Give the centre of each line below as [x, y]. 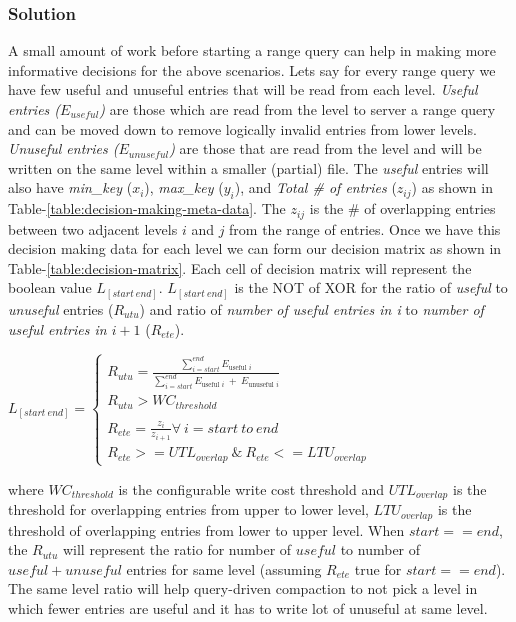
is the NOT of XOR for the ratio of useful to [371, 287]
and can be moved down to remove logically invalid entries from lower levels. [242, 128]
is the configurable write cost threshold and [251, 488]
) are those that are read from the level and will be [325, 148]
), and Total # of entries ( [315, 187]
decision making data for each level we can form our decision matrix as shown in [255, 248]
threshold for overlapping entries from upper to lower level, [188, 509]
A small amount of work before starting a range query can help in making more [252, 50]
